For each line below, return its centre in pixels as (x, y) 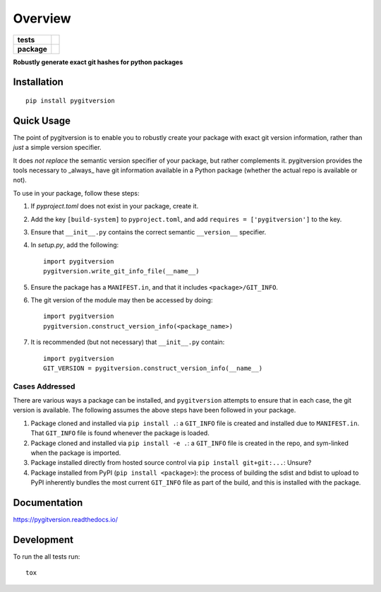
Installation (38, 82)
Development (43, 539)
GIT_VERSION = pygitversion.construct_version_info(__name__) (153, 368)
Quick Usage (42, 120)
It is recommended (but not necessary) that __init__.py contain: (128, 342)
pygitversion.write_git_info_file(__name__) (122, 271)
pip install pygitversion (71, 100)
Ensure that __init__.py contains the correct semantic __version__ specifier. (149, 232)
